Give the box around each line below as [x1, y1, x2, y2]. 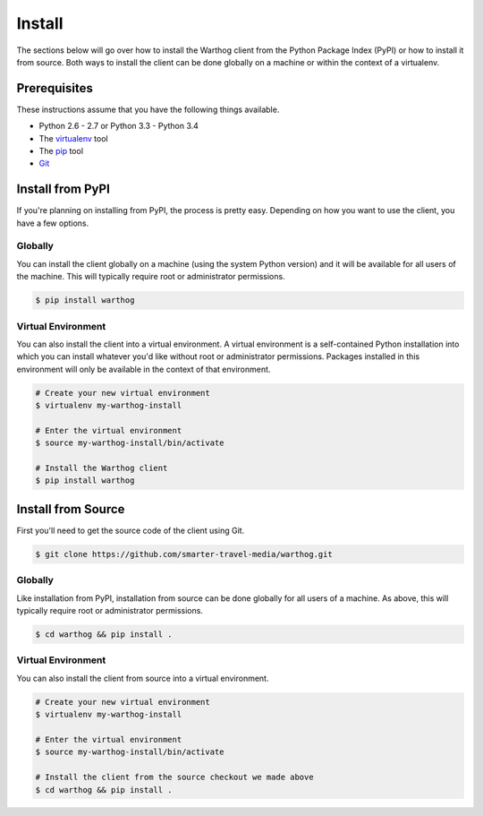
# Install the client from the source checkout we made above [35, 772, 314, 783]
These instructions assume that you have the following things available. [16, 104, 280, 115]
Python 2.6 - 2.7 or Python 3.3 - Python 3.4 [38, 121, 199, 132]
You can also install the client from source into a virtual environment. [16, 673, 269, 683]
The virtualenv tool [38, 133, 108, 143]
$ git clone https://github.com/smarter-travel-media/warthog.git [35, 549, 333, 559]
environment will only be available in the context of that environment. [16, 364, 271, 374]
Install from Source [16, 502, 125, 517]
